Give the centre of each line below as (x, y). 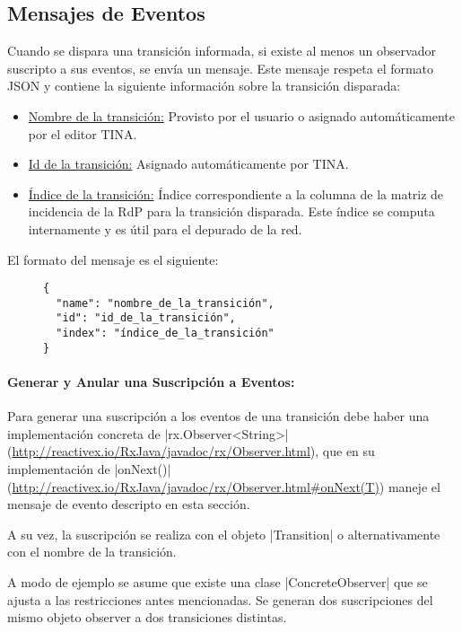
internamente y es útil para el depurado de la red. (165, 228)
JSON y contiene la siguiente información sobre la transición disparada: (204, 86)
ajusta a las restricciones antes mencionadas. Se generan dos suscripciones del (220, 599)
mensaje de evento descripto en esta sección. (129, 504)
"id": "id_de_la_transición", (146, 318)
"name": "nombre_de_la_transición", (165, 303)
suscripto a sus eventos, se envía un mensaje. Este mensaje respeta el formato (221, 68)
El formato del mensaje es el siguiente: (113, 259)
